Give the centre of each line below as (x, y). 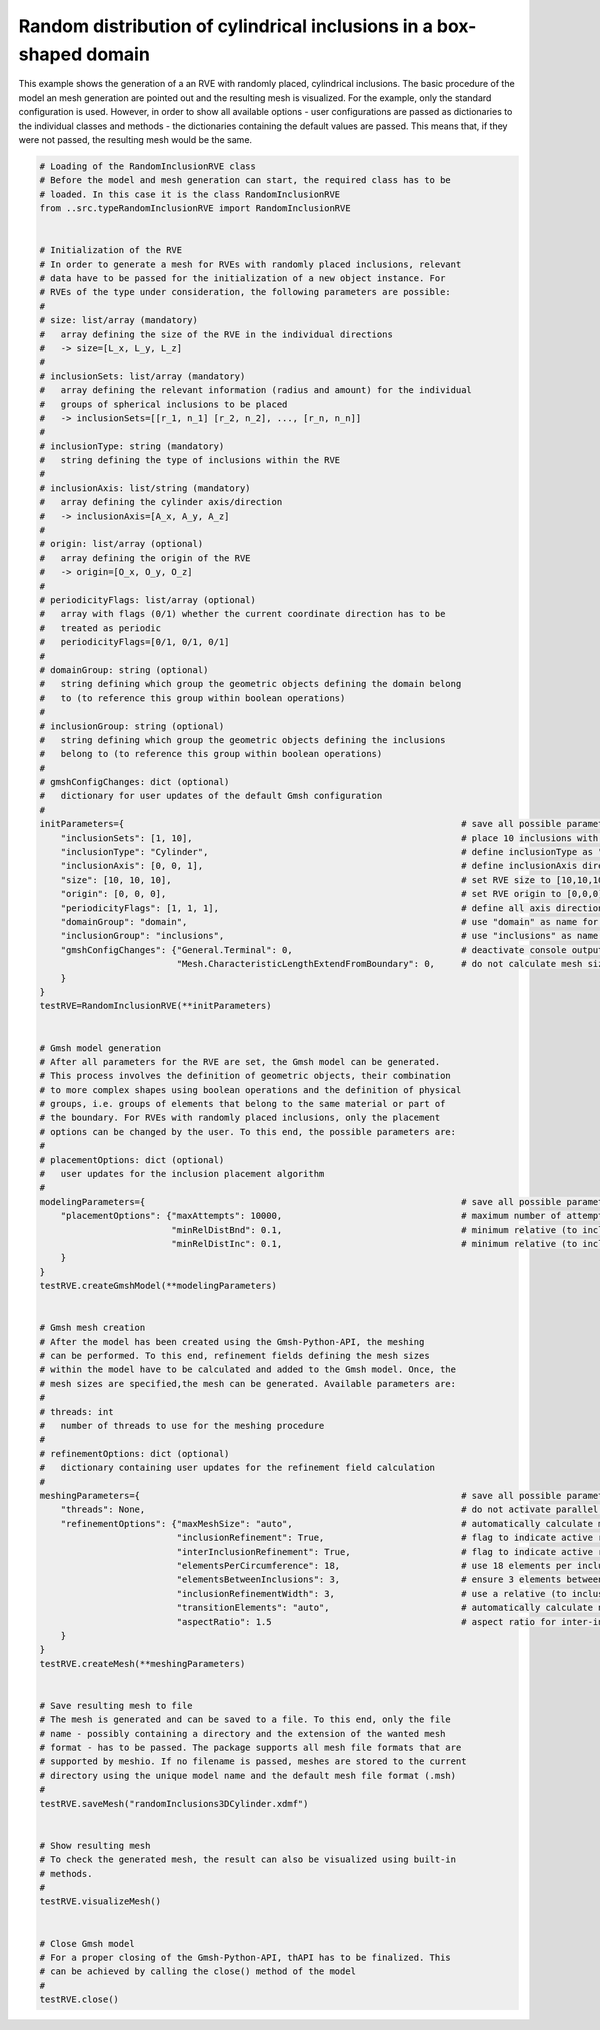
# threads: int (76, 1411)
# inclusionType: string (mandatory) (132, 446)
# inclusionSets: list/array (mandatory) (142, 376)
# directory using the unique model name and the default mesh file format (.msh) (248, 1775)
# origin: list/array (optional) (121, 544)
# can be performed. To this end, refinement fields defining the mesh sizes (234, 1356)
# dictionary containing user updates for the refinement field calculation (237, 1468)
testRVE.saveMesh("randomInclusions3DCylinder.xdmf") (174, 1803)
